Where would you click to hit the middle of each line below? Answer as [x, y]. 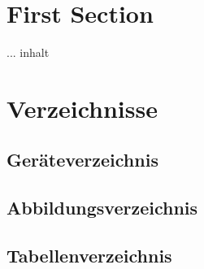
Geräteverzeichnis [82, 160]
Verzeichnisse [82, 108]
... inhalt [28, 52]
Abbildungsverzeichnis [102, 208]
